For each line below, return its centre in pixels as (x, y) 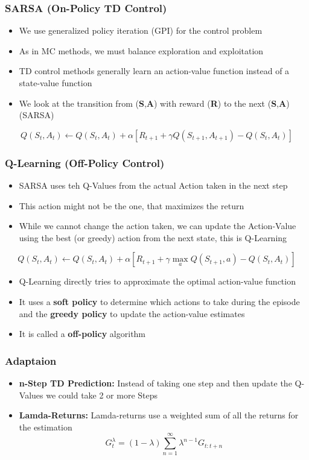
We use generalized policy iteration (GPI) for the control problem (141, 30)
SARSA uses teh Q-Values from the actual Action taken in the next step (153, 185)
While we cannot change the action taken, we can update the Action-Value (158, 226)
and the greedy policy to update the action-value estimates (132, 313)
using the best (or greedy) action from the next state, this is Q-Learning (153, 237)
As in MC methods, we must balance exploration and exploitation (141, 50)
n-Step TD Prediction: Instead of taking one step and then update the (155, 383)
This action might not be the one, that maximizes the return (132, 205)
